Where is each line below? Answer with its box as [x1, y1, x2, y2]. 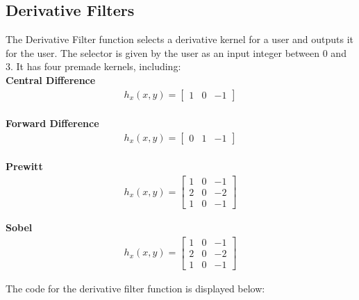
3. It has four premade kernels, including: [6, 59, 181, 74]
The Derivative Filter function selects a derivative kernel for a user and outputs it [6, 32, 354, 47]
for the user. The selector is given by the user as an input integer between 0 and [6, 45, 347, 60]
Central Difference [6, 72, 96, 87]
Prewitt [6, 159, 43, 174]
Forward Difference [6, 116, 99, 131]
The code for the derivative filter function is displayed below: [6, 281, 265, 295]
